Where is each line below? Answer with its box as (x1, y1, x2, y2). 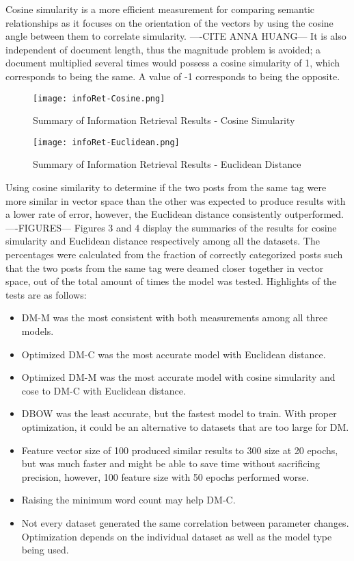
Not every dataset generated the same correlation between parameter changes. (21, 515, 349, 529)
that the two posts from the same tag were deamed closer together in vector (5, 260, 324, 275)
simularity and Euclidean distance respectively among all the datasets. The (5, 234, 320, 248)
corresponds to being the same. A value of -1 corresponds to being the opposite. (5, 68, 340, 83)
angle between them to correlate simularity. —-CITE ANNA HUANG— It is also (5, 29, 346, 43)
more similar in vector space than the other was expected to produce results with (5, 193, 346, 208)
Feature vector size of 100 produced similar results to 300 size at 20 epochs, (21, 442, 338, 457)
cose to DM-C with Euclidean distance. (21, 383, 186, 397)
